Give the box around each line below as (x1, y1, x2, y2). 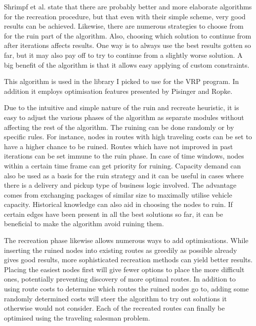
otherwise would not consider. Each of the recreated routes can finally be (4, 303, 225, 313)
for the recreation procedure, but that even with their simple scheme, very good (4, 11, 246, 21)
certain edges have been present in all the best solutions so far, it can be (4, 208, 223, 219)
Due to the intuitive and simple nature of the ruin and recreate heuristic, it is (4, 102, 239, 113)
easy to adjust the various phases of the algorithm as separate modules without (4, 112, 244, 122)
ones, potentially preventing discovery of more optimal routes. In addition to (4, 274, 236, 284)
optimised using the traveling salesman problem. (4, 312, 150, 323)
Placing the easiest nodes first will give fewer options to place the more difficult (4, 264, 245, 274)
